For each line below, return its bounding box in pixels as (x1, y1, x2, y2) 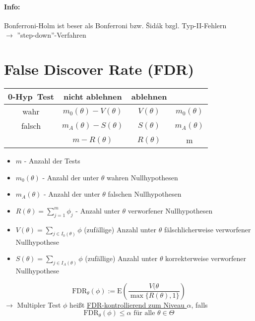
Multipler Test (17, 299, 61, 310)
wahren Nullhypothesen (107, 172, 178, 182)
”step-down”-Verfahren (17, 30, 86, 40)
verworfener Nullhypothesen (127, 205, 213, 215)
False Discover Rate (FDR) (4, 59, 194, 79)
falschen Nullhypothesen (108, 189, 182, 199)
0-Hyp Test (8, 91, 54, 103)
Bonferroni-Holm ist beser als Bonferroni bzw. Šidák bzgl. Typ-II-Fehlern (4, 20, 227, 30)
